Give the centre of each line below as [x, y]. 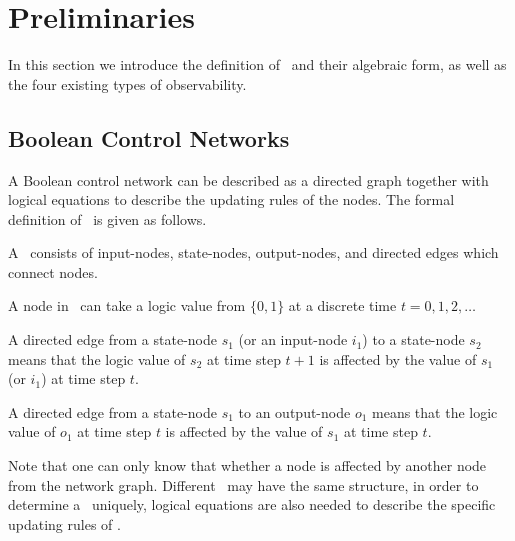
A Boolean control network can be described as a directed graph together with [248, 179]
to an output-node [294, 411]
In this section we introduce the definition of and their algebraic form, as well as [257, 64]
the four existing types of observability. [127, 83]
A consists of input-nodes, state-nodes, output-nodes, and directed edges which [253, 252]
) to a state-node [413, 339]
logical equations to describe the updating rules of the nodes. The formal [231, 199]
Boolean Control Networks [149, 137]
